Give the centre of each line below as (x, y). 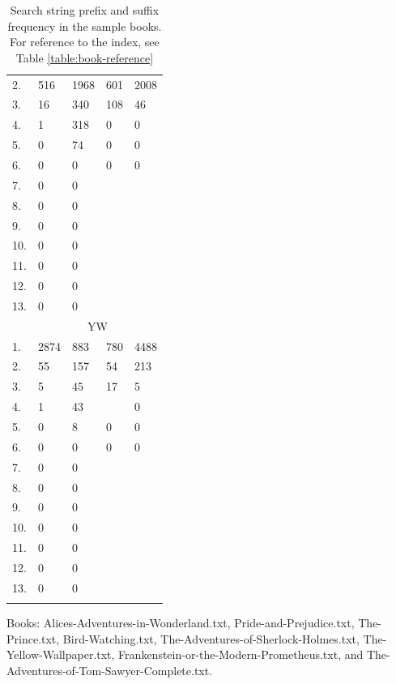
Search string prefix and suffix (85, 10)
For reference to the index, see (85, 42)
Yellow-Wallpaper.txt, (61, 654)
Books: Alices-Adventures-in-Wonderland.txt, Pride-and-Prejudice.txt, (181, 623)
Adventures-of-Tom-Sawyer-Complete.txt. (110, 670)
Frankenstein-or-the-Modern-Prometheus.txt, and (241, 654)
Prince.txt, (33, 638)
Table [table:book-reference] (85, 57)
